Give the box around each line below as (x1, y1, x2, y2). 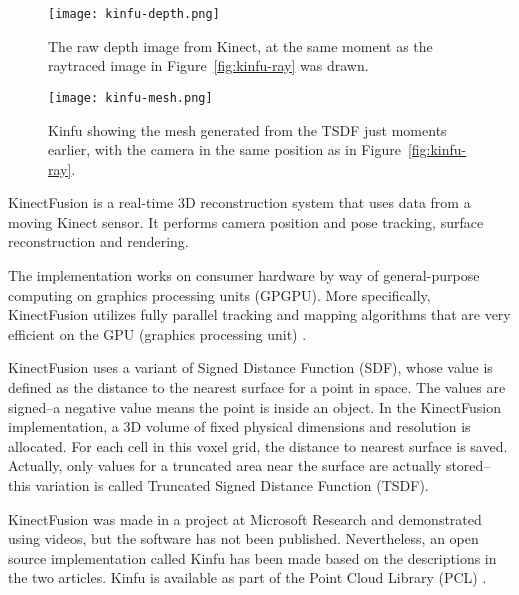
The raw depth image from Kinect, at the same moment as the (48, 35, 433, 56)
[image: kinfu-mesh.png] (48, 90, 213, 105)
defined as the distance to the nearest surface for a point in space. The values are (8, 377, 506, 398)
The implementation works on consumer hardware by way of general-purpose (8, 265, 480, 286)
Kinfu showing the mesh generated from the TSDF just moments (48, 119, 447, 140)
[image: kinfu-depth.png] (48, 7, 220, 21)
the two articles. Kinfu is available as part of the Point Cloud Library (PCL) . (8, 567, 487, 588)
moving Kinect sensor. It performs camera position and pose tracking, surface (8, 211, 484, 232)
